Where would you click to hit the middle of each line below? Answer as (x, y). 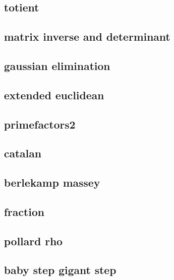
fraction (24, 211)
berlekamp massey (52, 182)
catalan (23, 153)
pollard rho (33, 241)
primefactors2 (40, 124)
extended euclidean (54, 95)
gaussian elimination (57, 65)
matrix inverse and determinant (87, 36)
